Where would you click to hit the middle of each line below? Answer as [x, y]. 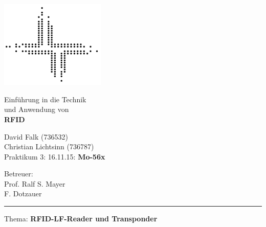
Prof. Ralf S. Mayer [35, 183]
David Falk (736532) [36, 136]
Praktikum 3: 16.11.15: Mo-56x [55, 156]
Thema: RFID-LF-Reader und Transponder [81, 219]
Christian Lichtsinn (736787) [49, 146]
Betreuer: [19, 174]
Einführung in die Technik [45, 99]
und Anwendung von [37, 109]
